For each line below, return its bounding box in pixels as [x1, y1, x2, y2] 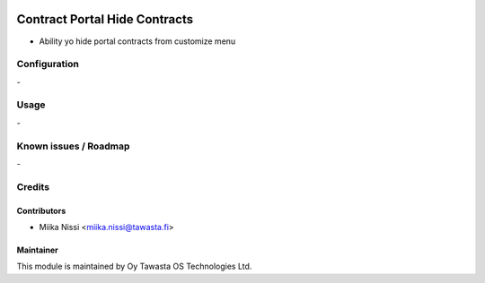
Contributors [16, 205, 66, 216]
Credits [16, 180, 49, 193]
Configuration [16, 58, 80, 71]
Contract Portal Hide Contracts [16, 12, 193, 27]
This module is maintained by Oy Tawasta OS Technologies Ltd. [16, 261, 252, 272]
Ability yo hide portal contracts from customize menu [39, 36, 236, 47]
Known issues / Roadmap [16, 140, 130, 152]
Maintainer [16, 244, 58, 255]
